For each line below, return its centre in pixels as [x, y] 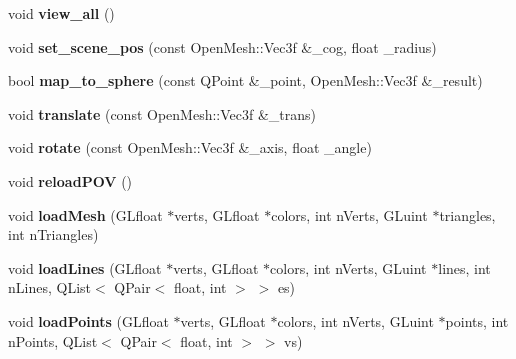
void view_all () [61, 13]
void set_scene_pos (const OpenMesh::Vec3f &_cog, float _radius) [222, 46]
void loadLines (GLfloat [85, 267]
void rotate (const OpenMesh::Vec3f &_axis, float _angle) [190, 147]
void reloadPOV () [70, 180]
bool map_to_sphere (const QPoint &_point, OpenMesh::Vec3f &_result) [245, 80]
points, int [477, 320]
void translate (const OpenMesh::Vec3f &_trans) [162, 113]
